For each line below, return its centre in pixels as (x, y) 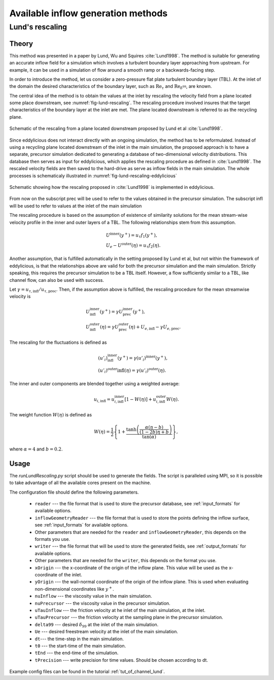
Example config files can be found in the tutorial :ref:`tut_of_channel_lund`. (87, 672)
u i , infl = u (104, 400)
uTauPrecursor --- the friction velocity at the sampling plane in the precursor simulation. (129, 618)
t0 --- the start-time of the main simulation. (80, 645)
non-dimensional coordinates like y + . (74, 589)
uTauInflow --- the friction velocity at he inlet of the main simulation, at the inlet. (120, 610)
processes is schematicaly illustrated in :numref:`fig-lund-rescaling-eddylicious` (93, 176)
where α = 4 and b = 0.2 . (36, 449)
